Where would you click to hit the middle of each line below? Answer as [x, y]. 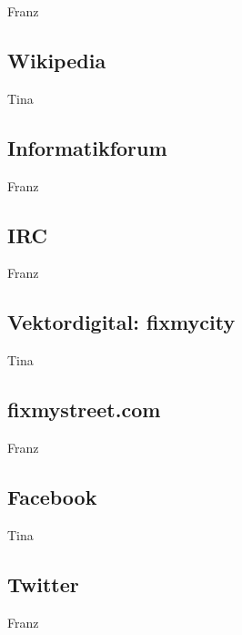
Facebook [52, 496]
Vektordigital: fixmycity [121, 322]
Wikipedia [57, 60]
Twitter [43, 584]
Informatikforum [87, 147]
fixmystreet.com [84, 410]
